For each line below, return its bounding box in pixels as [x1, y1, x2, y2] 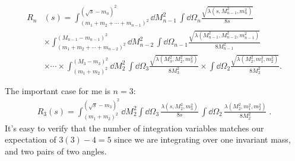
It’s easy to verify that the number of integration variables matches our [5, 121, 264, 134]
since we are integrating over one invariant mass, [114, 133, 291, 146]
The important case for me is [5, 84, 110, 96]
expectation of [5, 133, 56, 146]
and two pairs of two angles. [5, 144, 107, 157]
